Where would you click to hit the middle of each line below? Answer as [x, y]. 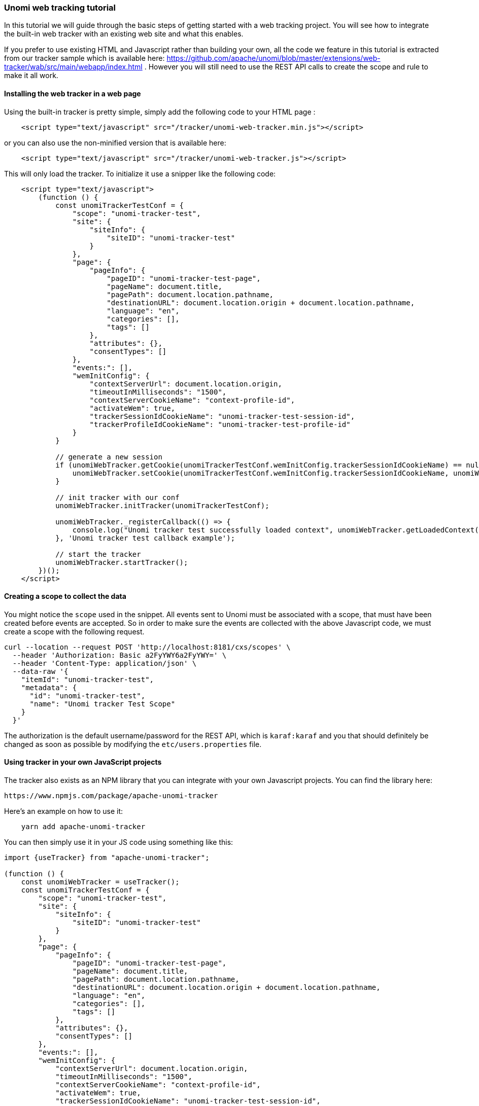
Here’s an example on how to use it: [64, 811]
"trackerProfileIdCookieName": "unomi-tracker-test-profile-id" [220, 424]
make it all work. [31, 76]
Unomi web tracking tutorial [60, 8]
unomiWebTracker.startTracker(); [122, 562]
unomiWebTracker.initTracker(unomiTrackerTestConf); [162, 505]
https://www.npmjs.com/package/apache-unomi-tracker [111, 796]
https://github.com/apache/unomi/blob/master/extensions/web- [273, 58]
